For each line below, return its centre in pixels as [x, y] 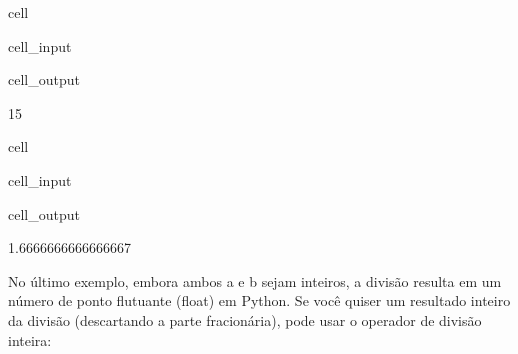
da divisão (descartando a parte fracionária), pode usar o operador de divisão [245, 319]
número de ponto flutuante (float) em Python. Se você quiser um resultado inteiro [259, 300]
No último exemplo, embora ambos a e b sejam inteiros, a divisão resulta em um [255, 280]
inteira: [30, 339]
